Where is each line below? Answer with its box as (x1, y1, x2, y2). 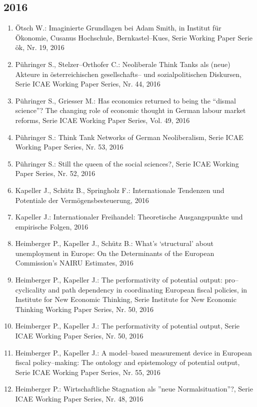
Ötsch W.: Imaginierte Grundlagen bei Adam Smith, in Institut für (15, 22, 221, 33)
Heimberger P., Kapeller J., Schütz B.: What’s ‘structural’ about (15, 238, 213, 248)
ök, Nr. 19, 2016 (15, 42, 64, 52)
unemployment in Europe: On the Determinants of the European (15, 247, 214, 258)
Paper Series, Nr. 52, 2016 (15, 168, 95, 178)
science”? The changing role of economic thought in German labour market (15, 105, 246, 115)
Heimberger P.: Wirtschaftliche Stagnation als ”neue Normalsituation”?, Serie (15, 383, 253, 394)
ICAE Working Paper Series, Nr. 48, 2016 (15, 393, 143, 404)
